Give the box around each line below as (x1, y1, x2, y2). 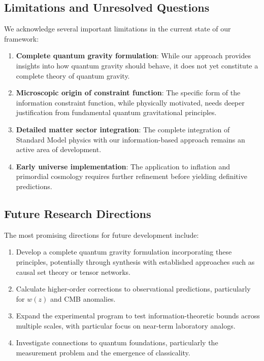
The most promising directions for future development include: (4, 229, 199, 240)
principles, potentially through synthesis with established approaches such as (16, 256, 255, 267)
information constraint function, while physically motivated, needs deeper (16, 97, 245, 107)
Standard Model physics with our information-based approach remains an (16, 134, 245, 145)
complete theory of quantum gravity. (16, 70, 130, 81)
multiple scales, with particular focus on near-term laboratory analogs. (16, 320, 236, 331)
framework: (4, 33, 39, 44)
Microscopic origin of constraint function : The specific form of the (16, 87, 241, 98)
